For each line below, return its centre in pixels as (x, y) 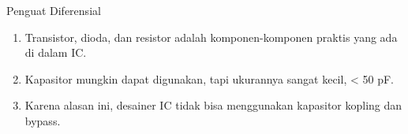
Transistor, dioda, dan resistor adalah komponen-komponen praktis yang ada (211, 37)
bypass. (43, 120)
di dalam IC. (56, 52)
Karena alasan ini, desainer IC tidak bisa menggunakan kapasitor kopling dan (213, 105)
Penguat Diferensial (54, 10)
